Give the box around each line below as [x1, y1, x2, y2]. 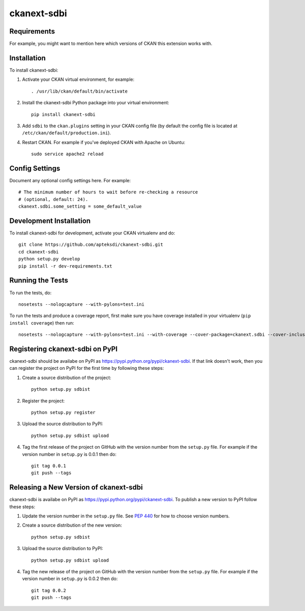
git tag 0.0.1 [31, 463, 66, 469]
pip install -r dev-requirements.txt [18, 263, 113, 269]
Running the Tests [9, 276, 69, 285]
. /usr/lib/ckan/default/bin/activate [31, 88, 128, 94]
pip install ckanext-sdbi [31, 111, 96, 117]
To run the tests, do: [9, 289, 52, 296]
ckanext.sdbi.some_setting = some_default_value [18, 203, 142, 210]
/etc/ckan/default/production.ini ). [22, 130, 111, 136]
